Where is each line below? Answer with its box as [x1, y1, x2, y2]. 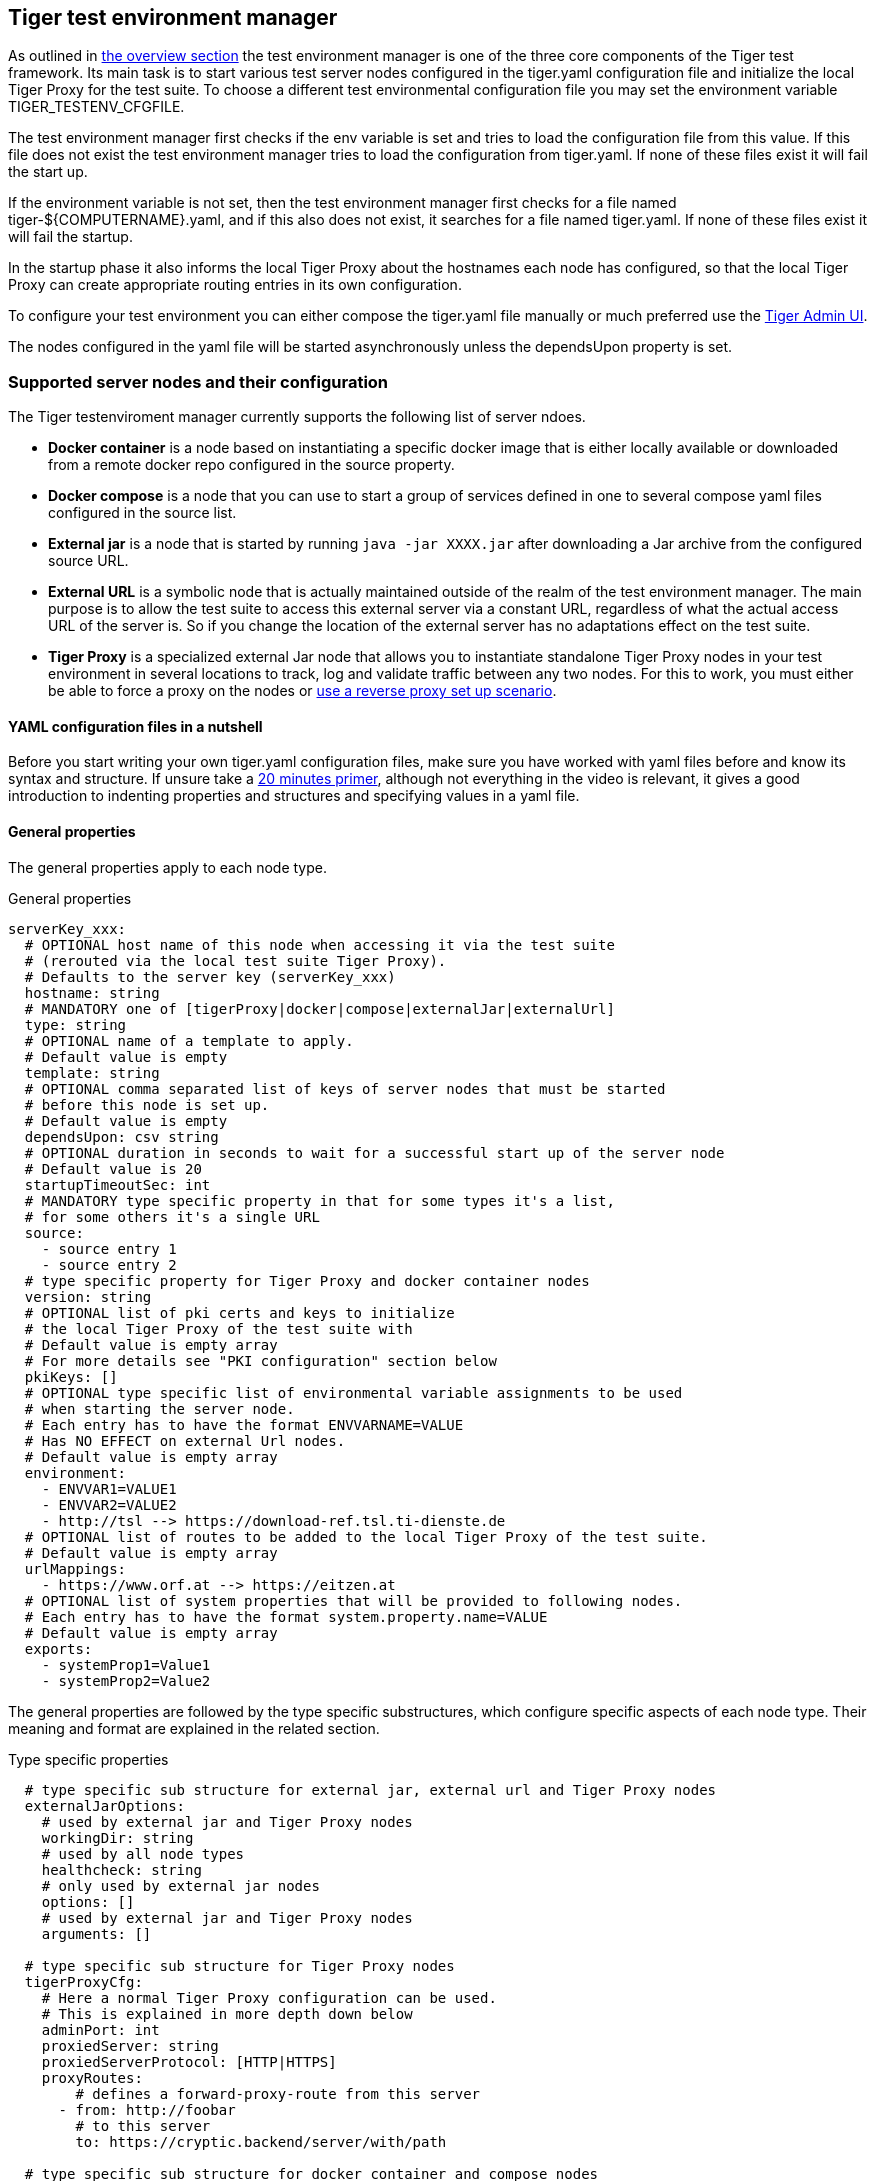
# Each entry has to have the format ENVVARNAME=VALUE [24, 1416, 464, 1433]
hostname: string [24, 984, 160, 1001]
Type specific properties [8, 1750, 169, 1768]
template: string [24, 1064, 160, 1081]
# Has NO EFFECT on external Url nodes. [24, 1432, 346, 1449]
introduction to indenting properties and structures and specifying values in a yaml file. [8, 787, 580, 805]
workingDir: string [41, 1829, 194, 1846]
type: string [24, 1016, 127, 1033]
